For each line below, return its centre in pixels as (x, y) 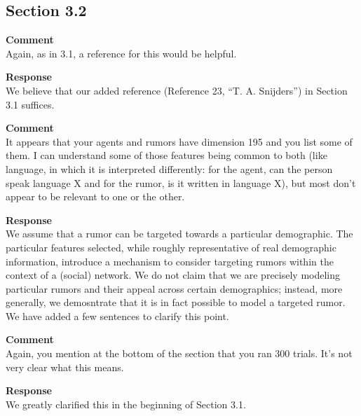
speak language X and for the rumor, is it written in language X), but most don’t (181, 182)
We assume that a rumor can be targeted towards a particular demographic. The (179, 234)
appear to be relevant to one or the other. (95, 196)
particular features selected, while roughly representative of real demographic (171, 247)
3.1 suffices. (30, 104)
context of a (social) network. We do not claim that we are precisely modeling (173, 275)
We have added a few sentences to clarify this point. (117, 316)
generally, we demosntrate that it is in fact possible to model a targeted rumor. (176, 302)
